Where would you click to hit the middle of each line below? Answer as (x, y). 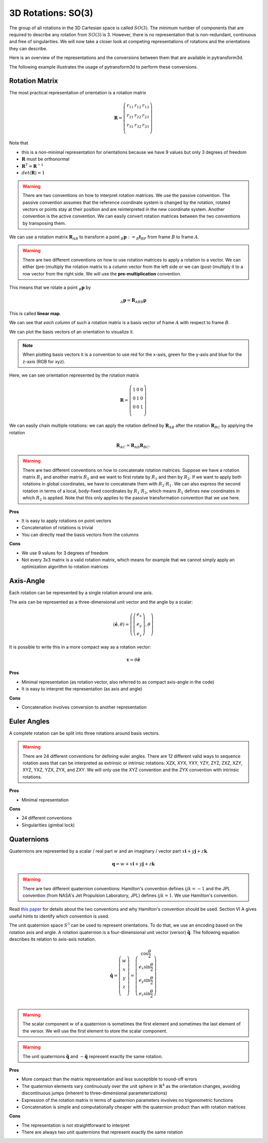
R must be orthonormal (45, 159)
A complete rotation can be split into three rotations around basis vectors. (84, 733)
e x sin (145, 967)
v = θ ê (134, 660)
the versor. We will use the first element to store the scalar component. (95, 1031)
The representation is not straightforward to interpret (76, 1125)
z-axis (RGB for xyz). (44, 361)
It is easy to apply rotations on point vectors (67, 521)
